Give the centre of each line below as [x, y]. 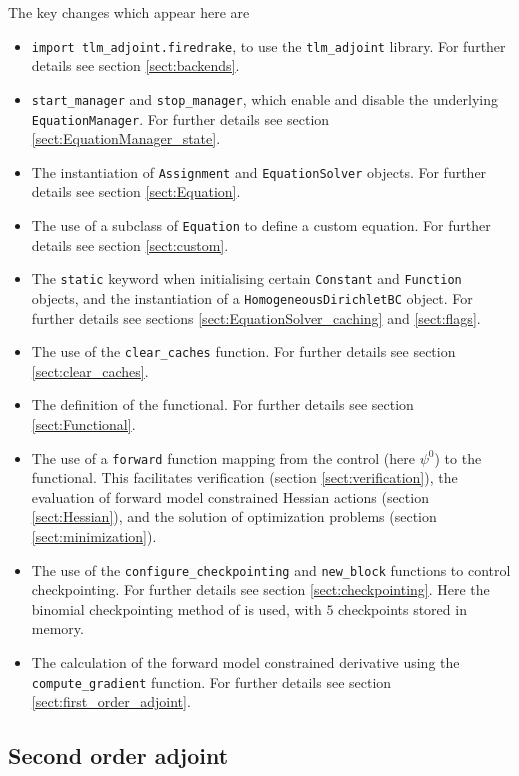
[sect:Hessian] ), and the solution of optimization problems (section [234, 516]
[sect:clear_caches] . [90, 370]
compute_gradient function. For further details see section [211, 681]
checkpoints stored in [402, 608]
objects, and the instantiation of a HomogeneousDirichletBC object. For [252, 297]
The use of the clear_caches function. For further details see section [243, 351]
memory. [57, 628]
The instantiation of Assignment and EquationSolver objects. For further [259, 171]
